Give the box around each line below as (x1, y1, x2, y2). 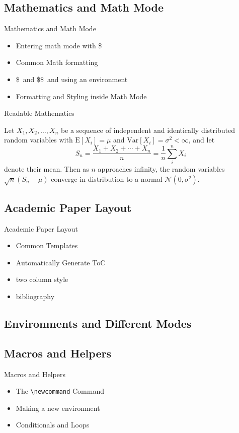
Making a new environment (16, 402, 100, 413)
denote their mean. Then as (4, 164, 89, 174)
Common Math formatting (16, 57, 98, 67)
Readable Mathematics (4, 108, 74, 118)
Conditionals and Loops (16, 419, 90, 430)
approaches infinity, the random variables (98, 164, 225, 174)
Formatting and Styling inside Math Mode (16, 91, 147, 101)
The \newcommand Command (16, 386, 104, 396)
